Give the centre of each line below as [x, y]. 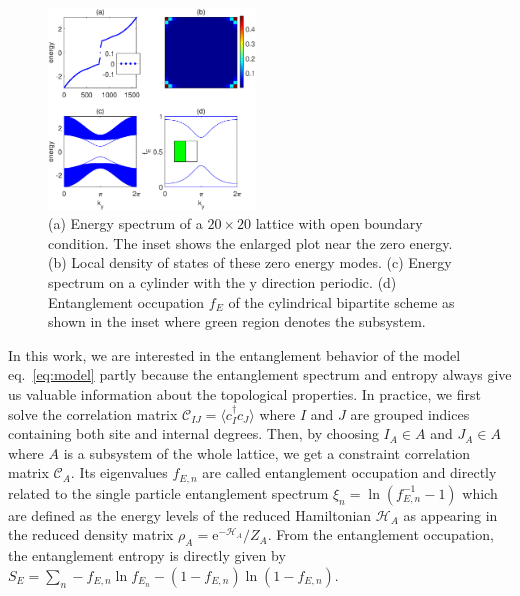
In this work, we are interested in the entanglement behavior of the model [234, 354]
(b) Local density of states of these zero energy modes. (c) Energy [250, 262]
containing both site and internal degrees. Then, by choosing [193, 433]
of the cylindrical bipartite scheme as [341, 301]
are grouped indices [410, 413]
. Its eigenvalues [119, 472]
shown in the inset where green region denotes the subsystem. [237, 321]
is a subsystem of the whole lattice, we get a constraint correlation [267, 452]
